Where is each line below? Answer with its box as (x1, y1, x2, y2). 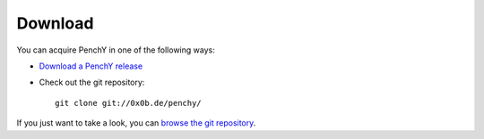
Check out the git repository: (39, 77, 145, 88)
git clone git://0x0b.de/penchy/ (55, 98, 202, 108)
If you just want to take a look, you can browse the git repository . (16, 118, 256, 128)
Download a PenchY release (39, 61, 143, 71)
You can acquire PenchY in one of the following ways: (16, 45, 215, 55)
